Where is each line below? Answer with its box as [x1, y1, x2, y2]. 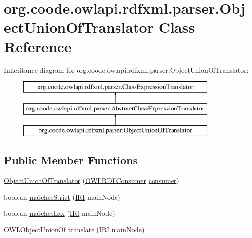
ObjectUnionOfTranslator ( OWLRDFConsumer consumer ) [4, 175, 179, 185]
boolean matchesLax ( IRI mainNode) [4, 208, 115, 218]
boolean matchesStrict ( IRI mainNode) [4, 191, 120, 201]
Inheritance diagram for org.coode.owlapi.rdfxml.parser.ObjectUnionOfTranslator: [4, 64, 249, 74]
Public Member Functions [4, 152, 137, 167]
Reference [4, 36, 72, 56]
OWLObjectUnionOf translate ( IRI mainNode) [4, 224, 145, 235]
